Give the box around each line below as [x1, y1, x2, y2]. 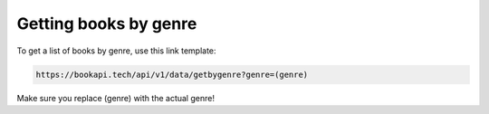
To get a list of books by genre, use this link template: [16, 45, 216, 56]
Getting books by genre [16, 14, 197, 33]
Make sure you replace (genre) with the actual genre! [16, 92, 215, 103]
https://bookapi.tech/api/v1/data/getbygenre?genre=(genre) [35, 69, 309, 80]
